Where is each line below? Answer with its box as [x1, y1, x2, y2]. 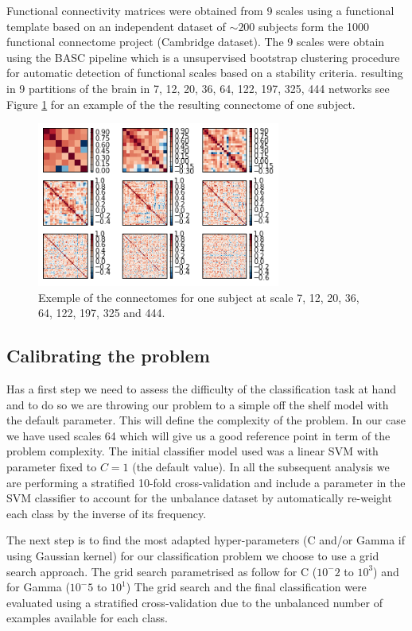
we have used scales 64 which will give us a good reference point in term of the [6, 427, 391, 443]
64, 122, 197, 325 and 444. [38, 304, 165, 321]
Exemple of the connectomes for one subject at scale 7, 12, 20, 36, [38, 288, 360, 305]
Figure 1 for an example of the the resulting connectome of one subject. [6, 95, 356, 112]
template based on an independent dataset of [6, 17, 226, 34]
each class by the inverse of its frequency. [6, 505, 207, 521]
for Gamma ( [6, 579, 70, 595]
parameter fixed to [6, 459, 97, 475]
